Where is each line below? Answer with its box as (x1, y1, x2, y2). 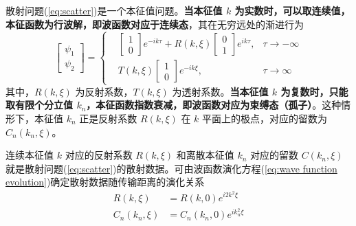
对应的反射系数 (65, 148, 133, 162)
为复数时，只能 (280, 84, 348, 98)
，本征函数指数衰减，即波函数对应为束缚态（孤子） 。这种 (86, 98, 342, 112)
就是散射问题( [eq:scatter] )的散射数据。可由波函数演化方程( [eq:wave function (5, 161, 337, 175)
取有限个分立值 (5, 98, 73, 112)
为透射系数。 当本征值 (172, 84, 269, 98)
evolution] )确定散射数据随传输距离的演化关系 (5, 174, 205, 189)
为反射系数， (75, 84, 133, 98)
